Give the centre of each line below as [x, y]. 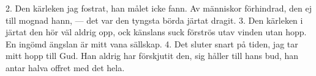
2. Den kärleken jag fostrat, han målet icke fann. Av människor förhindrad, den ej [159, 8]
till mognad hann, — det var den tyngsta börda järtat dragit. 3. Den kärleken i [154, 20]
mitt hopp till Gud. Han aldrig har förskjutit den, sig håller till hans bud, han [152, 56]
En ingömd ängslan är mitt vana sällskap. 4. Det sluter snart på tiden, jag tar [152, 43]
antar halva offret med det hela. [65, 67]
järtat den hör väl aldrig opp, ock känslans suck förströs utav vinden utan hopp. [156, 32]
